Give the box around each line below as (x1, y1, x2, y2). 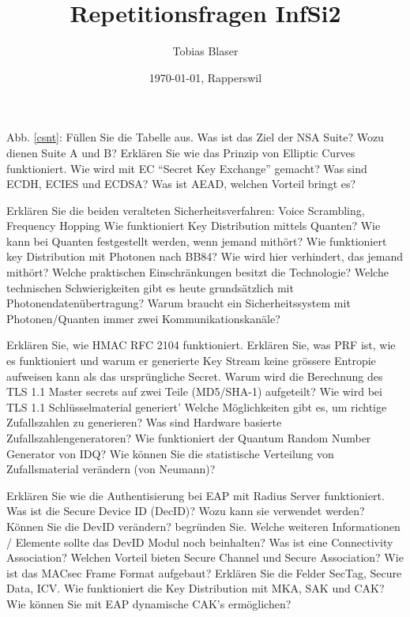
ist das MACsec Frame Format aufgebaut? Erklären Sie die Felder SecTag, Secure (6, 564, 402, 581)
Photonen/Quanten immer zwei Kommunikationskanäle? (6, 310, 280, 326)
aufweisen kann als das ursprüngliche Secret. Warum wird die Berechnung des (6, 367, 383, 384)
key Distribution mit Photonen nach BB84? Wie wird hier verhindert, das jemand (6, 248, 404, 265)
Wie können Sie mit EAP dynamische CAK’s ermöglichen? (6, 595, 292, 611)
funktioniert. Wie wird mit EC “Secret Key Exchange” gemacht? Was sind (6, 160, 367, 176)
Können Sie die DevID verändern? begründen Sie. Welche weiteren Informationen (6, 517, 401, 534)
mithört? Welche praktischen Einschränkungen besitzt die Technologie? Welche (6, 264, 389, 280)
